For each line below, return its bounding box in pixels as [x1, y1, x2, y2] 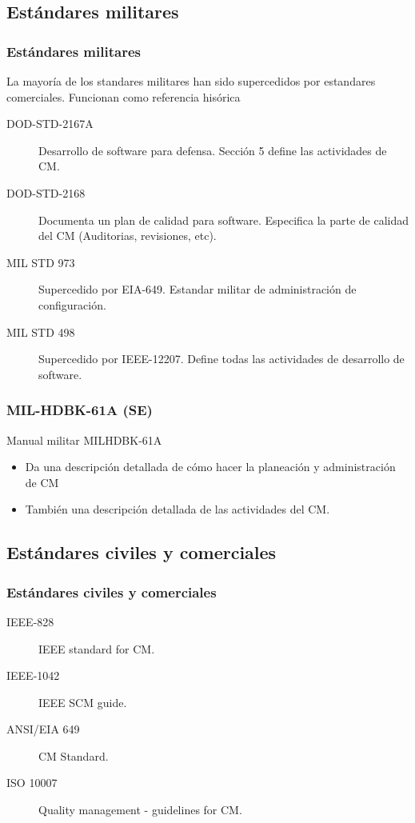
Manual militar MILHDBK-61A [6, 431, 162, 448]
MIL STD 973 [6, 254, 75, 270]
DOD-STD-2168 [6, 184, 86, 201]
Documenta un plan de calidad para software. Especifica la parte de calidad [38, 211, 409, 228]
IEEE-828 [6, 613, 54, 629]
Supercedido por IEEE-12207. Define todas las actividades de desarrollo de [38, 350, 405, 367]
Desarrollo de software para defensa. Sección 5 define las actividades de [38, 142, 387, 158]
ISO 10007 [6, 774, 58, 791]
